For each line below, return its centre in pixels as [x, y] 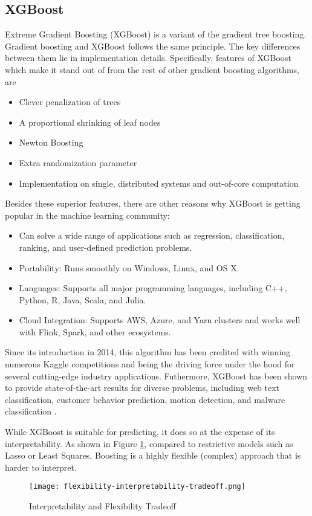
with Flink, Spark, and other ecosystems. [95, 331]
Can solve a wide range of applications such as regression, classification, [152, 235]
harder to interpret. [41, 467]
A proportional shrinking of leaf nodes [90, 122]
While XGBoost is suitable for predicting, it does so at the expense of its [140, 432]
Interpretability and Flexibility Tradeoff [103, 506]
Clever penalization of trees [70, 102]
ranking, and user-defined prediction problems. [106, 247]
